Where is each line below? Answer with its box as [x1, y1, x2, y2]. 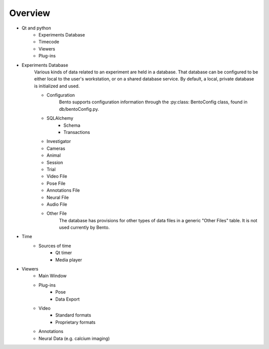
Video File [46, 173, 67, 179]
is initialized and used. [34, 83, 80, 89]
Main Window [38, 273, 67, 279]
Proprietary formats [55, 319, 96, 325]
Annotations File [46, 187, 80, 193]
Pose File [46, 180, 66, 186]
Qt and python [21, 25, 51, 31]
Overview [9, 7, 50, 18]
